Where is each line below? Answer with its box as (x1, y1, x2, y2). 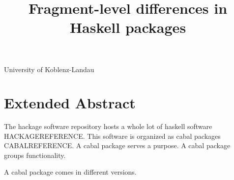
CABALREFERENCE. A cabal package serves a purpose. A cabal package (4, 140, 231, 151)
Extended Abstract (4, 93, 136, 113)
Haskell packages (69, 17, 186, 37)
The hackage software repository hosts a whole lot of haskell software (4, 121, 212, 131)
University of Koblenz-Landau (4, 64, 94, 74)
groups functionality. (4, 150, 66, 160)
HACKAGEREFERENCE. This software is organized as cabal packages (4, 130, 221, 141)
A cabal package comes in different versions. (4, 166, 137, 177)
